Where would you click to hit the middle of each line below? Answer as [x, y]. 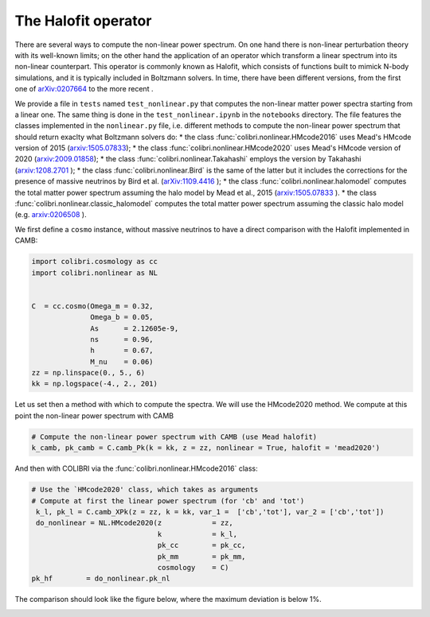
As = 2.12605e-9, [135, 328]
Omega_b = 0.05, [122, 317]
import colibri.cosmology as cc [95, 262]
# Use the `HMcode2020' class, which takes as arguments [145, 490]
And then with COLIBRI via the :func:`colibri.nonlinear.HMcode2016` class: [136, 468]
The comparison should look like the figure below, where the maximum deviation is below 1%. [168, 600]
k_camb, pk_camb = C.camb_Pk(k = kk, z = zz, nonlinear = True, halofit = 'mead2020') [206, 448]
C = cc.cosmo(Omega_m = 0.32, [93, 306]
